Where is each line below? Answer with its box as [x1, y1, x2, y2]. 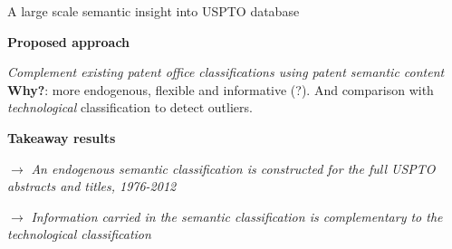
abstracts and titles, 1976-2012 [7, 177, 177, 196]
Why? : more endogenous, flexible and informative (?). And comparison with [7, 80, 434, 99]
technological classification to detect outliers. [7, 98, 253, 117]
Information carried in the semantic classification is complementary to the [31, 206, 443, 225]
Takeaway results [7, 128, 116, 147]
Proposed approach [7, 32, 130, 51]
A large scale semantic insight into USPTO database [7, 2, 300, 20]
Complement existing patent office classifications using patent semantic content [7, 62, 445, 81]
